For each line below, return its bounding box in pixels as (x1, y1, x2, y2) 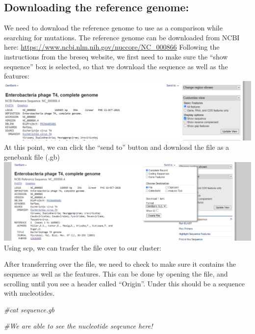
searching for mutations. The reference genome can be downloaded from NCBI (4, 32, 240, 42)
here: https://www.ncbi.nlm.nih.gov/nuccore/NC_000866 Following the (4, 42, 220, 52)
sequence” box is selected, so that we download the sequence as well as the (4, 61, 228, 71)
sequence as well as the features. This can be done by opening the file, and (4, 269, 228, 279)
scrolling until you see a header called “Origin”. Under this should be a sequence (4, 278, 245, 288)
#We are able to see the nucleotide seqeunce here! (4, 321, 153, 331)
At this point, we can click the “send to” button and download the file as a (4, 142, 229, 152)
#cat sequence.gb (4, 304, 55, 314)
